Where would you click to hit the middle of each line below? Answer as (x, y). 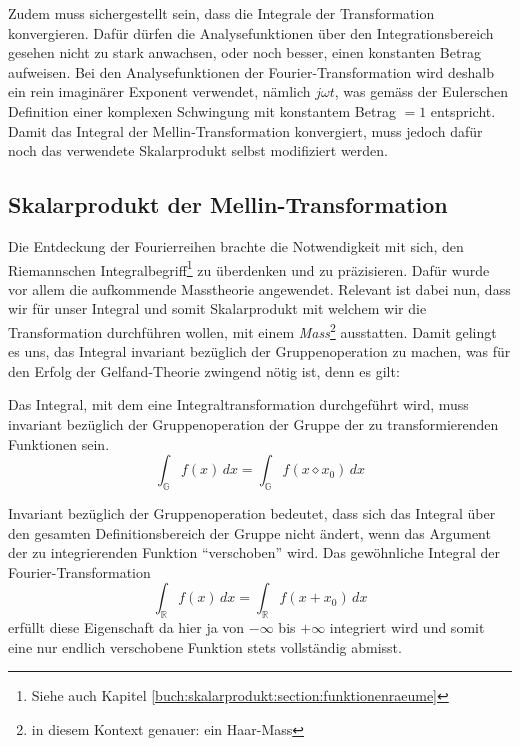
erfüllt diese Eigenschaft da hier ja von (126, 627)
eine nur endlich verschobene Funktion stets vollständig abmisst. (205, 646)
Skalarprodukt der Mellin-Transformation (228, 204)
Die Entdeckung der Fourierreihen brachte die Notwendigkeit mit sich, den (236, 245)
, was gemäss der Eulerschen (421, 91)
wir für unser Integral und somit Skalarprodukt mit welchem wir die (217, 308)
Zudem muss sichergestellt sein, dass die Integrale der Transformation (221, 13)
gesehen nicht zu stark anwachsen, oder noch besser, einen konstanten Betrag (244, 52)
